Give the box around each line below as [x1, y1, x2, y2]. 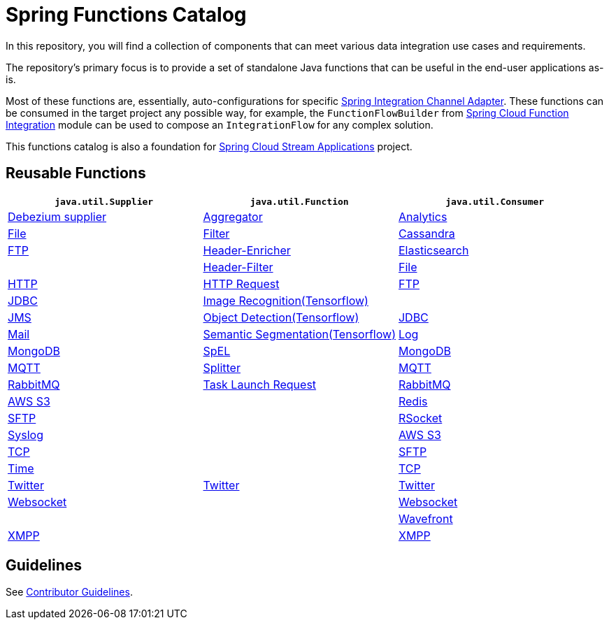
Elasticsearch [398, 243, 469, 257]
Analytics [398, 209, 447, 224]
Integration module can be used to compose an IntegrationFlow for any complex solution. [6, 118, 434, 131]
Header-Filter [203, 259, 273, 274]
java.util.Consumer [445, 196, 545, 207]
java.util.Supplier [55, 196, 154, 207]
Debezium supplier [8, 209, 107, 224]
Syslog [8, 427, 43, 442]
